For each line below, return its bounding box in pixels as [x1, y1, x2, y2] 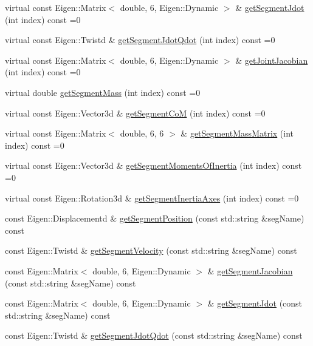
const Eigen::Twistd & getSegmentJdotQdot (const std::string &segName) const [5, 329, 303, 342]
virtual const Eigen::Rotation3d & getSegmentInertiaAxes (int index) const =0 [5, 191, 299, 204]
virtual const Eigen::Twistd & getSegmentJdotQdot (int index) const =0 [5, 33, 275, 46]
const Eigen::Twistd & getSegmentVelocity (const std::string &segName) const [5, 244, 297, 257]
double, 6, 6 [120, 127, 164, 140]
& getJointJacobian [235, 53, 308, 66]
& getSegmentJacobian [207, 264, 293, 277]
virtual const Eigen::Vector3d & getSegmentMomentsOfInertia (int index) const [5, 159, 302, 172]
